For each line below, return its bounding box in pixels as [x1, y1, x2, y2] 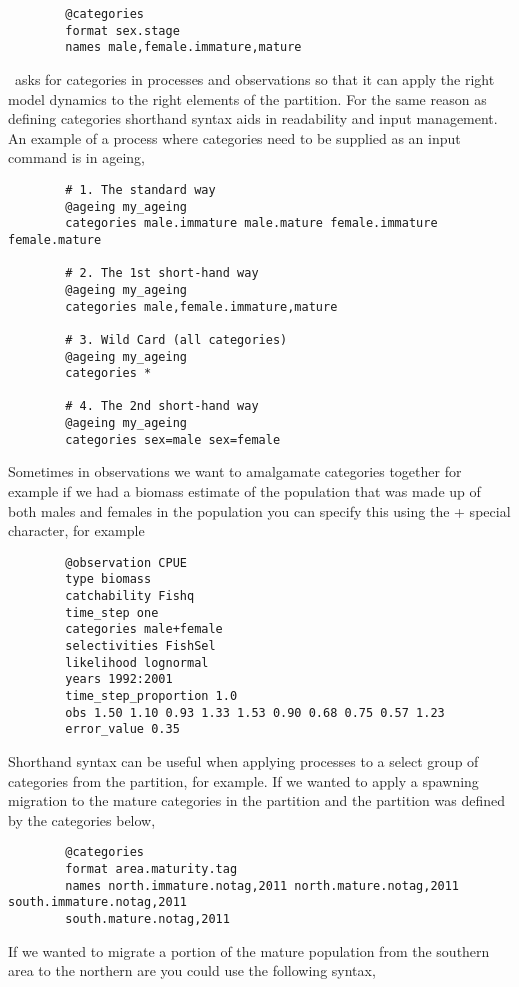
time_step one [65, 605, 159, 620]
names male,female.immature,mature [65, 40, 302, 55]
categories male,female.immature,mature [65, 299, 338, 314]
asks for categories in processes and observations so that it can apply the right [14, 68, 495, 89]
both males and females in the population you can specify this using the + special [8, 500, 511, 521]
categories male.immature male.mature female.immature [65, 216, 438, 231]
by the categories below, [8, 809, 156, 830]
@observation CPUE [65, 555, 187, 570]
